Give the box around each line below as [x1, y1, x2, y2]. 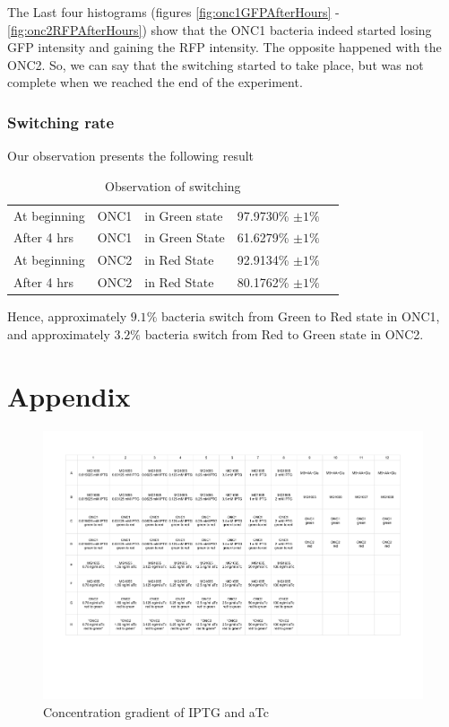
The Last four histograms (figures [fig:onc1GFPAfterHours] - [7, 3, 340, 21]
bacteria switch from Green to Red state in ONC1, [160, 307, 440, 326]
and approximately [7, 324, 110, 343]
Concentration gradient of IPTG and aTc [43, 702, 269, 721]
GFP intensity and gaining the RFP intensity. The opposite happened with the [7, 38, 442, 57]
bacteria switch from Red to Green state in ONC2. [144, 324, 424, 343]
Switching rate [7, 110, 115, 133]
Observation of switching [105, 176, 241, 195]
